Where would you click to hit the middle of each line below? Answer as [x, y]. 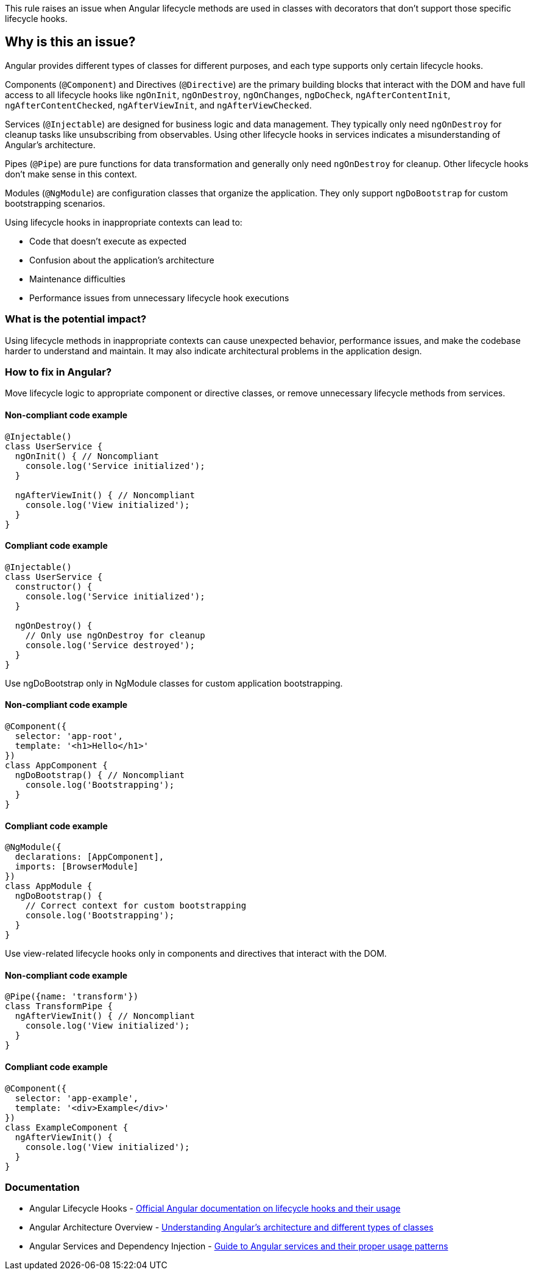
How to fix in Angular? [58, 372]
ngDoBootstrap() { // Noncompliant [100, 775]
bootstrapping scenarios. [55, 203]
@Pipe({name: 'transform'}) [72, 997]
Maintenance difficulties [77, 279]
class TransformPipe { [59, 1006]
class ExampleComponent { [67, 1127]
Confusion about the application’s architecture [122, 260]
